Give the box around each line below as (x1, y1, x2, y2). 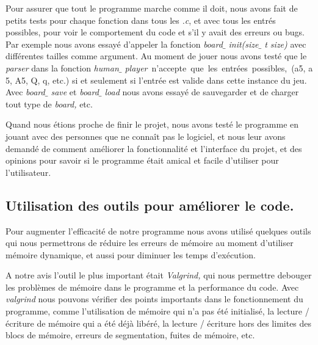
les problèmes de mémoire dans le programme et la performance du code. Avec (5, 280, 299, 293)
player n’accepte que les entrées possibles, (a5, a (125, 61, 313, 74)
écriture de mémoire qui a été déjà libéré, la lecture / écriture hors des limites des (5, 316, 312, 329)
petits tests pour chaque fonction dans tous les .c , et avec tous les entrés (5, 13, 276, 26)
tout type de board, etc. (5, 97, 93, 110)
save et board (51, 85, 99, 98)
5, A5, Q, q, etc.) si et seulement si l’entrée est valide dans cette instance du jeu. (5, 73, 307, 86)
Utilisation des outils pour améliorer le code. (5, 195, 294, 214)
